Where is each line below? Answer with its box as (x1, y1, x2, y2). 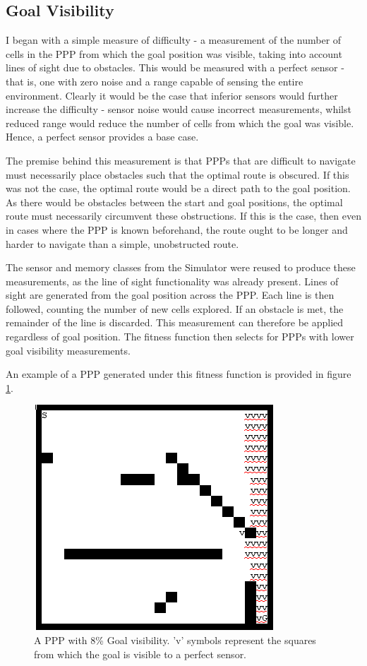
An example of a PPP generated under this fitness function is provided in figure (6, 367, 351, 381)
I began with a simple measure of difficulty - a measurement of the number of (6, 32, 342, 47)
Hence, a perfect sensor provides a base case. (6, 129, 199, 144)
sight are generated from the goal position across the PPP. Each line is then (6, 287, 335, 302)
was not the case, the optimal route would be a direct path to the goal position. (6, 181, 351, 196)
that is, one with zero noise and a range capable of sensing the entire (6, 73, 303, 88)
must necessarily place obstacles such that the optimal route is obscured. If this (6, 167, 349, 182)
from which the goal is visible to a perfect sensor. (34, 646, 247, 661)
